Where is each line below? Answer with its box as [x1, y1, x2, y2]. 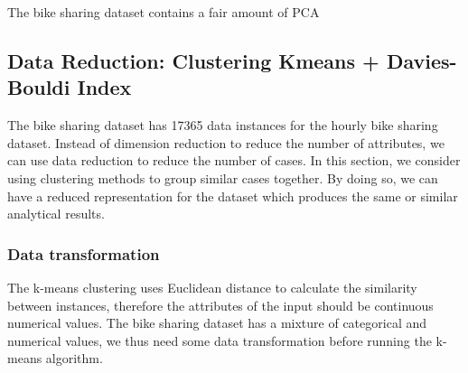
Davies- [386, 46, 457, 74]
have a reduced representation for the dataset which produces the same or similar [7, 186, 458, 205]
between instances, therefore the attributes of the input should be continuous [7, 295, 434, 314]
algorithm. [45, 349, 103, 368]
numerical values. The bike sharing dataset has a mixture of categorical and [7, 313, 427, 332]
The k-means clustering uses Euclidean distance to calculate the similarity [7, 277, 417, 296]
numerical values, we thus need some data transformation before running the [7, 331, 432, 350]
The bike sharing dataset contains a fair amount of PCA [7, 3, 320, 21]
